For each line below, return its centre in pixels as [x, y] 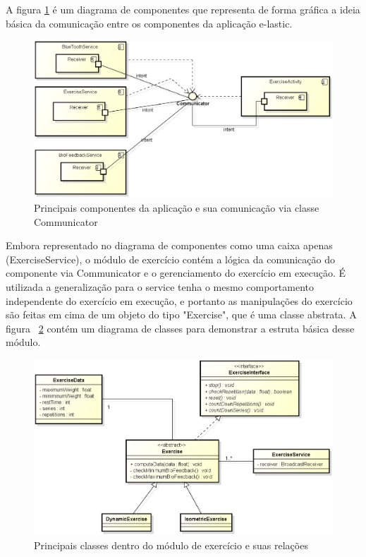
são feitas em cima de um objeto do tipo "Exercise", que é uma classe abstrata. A [181, 315]
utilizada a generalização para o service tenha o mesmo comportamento [160, 286]
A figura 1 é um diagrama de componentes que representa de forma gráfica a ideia [183, 9]
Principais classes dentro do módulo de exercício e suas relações [171, 545]
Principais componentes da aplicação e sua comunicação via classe [177, 207]
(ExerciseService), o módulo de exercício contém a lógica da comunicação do [170, 259]
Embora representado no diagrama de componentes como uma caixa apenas [169, 245]
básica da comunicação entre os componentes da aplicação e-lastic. [149, 23]
